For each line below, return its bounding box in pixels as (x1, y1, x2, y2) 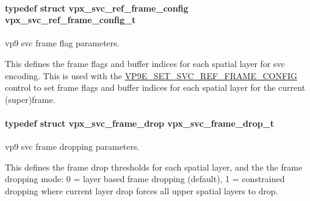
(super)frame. (5, 93, 56, 105)
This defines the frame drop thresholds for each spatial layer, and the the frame (5, 160, 303, 173)
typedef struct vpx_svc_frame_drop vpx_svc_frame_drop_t (5, 116, 275, 129)
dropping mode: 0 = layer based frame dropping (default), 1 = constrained (5, 172, 285, 185)
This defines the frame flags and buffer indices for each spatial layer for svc (5, 57, 285, 69)
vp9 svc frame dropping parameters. (5, 140, 140, 153)
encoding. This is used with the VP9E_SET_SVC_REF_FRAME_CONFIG (5, 69, 298, 82)
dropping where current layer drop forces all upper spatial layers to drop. (5, 184, 278, 197)
